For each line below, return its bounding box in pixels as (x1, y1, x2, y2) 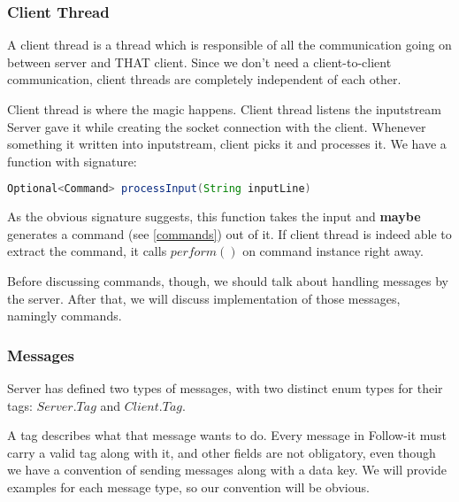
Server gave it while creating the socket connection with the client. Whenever (7, 117, 426, 135)
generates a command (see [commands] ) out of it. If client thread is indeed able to (7, 224, 452, 243)
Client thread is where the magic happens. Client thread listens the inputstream (7, 100, 441, 118)
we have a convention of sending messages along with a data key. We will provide (7, 460, 447, 479)
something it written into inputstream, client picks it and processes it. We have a (7, 135, 447, 153)
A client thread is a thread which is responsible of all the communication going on (7, 35, 452, 54)
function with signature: (7, 151, 137, 170)
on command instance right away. (242, 242, 424, 260)
